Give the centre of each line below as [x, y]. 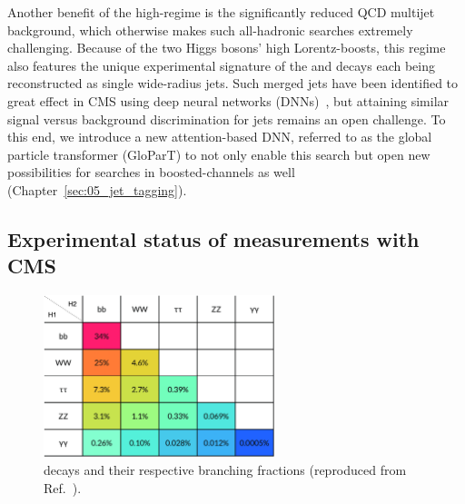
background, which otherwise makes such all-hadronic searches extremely [210, 30]
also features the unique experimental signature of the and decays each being [221, 65]
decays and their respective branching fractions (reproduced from [225, 470]
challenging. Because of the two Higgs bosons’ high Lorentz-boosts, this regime [227, 48]
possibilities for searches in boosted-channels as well [151, 172]
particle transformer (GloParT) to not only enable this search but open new [219, 154]
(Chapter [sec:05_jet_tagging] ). [97, 189]
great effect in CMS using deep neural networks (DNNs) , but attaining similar [228, 100]
